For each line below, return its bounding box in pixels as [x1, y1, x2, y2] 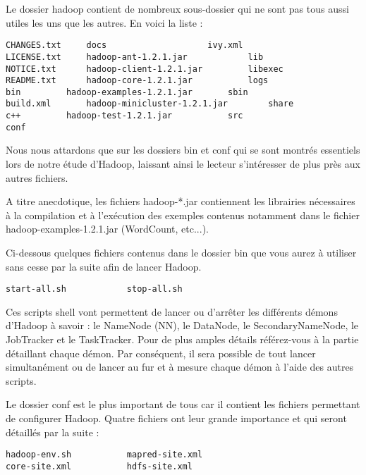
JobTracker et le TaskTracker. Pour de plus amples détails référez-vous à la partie [6, 332, 359, 347]
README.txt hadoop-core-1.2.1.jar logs [6, 75, 269, 86]
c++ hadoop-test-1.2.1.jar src [6, 111, 243, 121]
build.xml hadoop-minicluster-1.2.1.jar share [6, 99, 294, 109]
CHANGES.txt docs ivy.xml [6, 40, 243, 51]
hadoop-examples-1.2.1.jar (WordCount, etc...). [6, 221, 209, 236]
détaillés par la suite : [6, 424, 99, 439]
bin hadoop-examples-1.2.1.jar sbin [6, 87, 248, 97]
